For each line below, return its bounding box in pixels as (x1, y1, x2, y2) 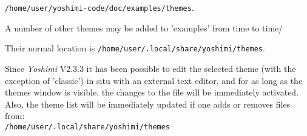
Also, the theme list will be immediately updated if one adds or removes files (5, 97, 291, 110)
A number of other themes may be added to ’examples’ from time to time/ (5, 21, 283, 34)
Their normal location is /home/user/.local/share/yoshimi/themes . (5, 42, 265, 54)
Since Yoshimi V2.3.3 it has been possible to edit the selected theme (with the (5, 62, 296, 74)
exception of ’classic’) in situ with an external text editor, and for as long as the (5, 74, 303, 86)
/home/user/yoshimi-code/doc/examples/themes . (5, 1, 194, 13)
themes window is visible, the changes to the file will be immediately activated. (5, 86, 299, 99)
